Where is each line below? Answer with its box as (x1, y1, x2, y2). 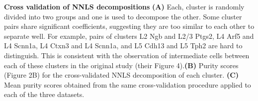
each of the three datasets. (4, 89, 85, 100)
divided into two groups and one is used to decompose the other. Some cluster (4, 11, 242, 21)
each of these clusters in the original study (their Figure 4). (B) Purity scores (4, 60, 239, 70)
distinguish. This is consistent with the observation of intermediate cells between (4, 50, 250, 60)
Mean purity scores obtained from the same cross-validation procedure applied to (4, 79, 251, 90)
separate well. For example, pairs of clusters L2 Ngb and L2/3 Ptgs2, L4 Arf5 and (4, 30, 254, 41)
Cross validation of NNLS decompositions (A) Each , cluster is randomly (4, 1, 245, 11)
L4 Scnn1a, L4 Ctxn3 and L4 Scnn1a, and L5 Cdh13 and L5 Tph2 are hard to (4, 40, 243, 51)
